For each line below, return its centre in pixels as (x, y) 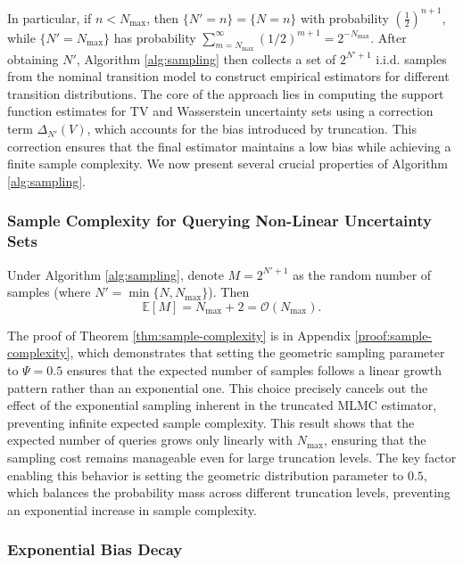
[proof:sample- (393, 335)
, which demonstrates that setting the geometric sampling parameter (257, 352)
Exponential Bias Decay (95, 549)
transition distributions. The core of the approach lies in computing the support (226, 93)
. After (389, 37)
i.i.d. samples (411, 58)
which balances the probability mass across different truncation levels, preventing (229, 492)
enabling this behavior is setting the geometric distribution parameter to (206, 475)
